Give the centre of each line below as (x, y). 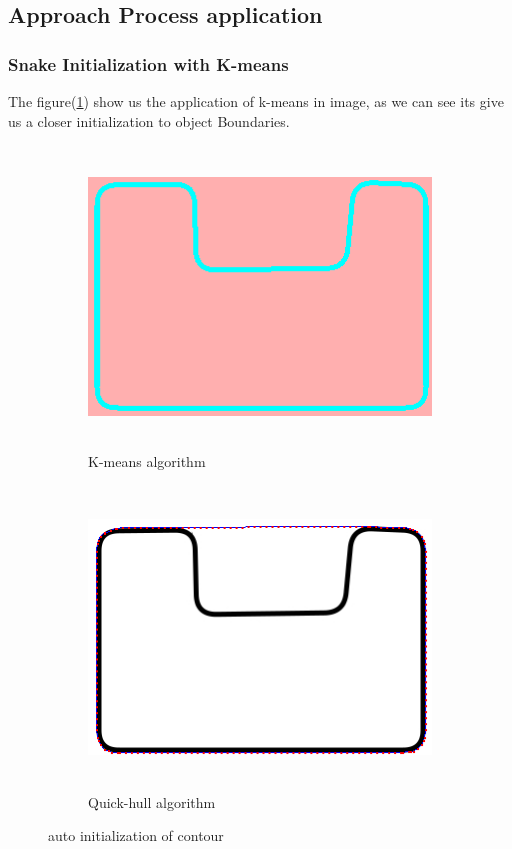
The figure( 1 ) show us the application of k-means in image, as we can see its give (256, 101)
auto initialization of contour (136, 835)
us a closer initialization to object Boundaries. (149, 120)
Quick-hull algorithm (152, 801)
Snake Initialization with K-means (148, 63)
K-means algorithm (147, 461)
